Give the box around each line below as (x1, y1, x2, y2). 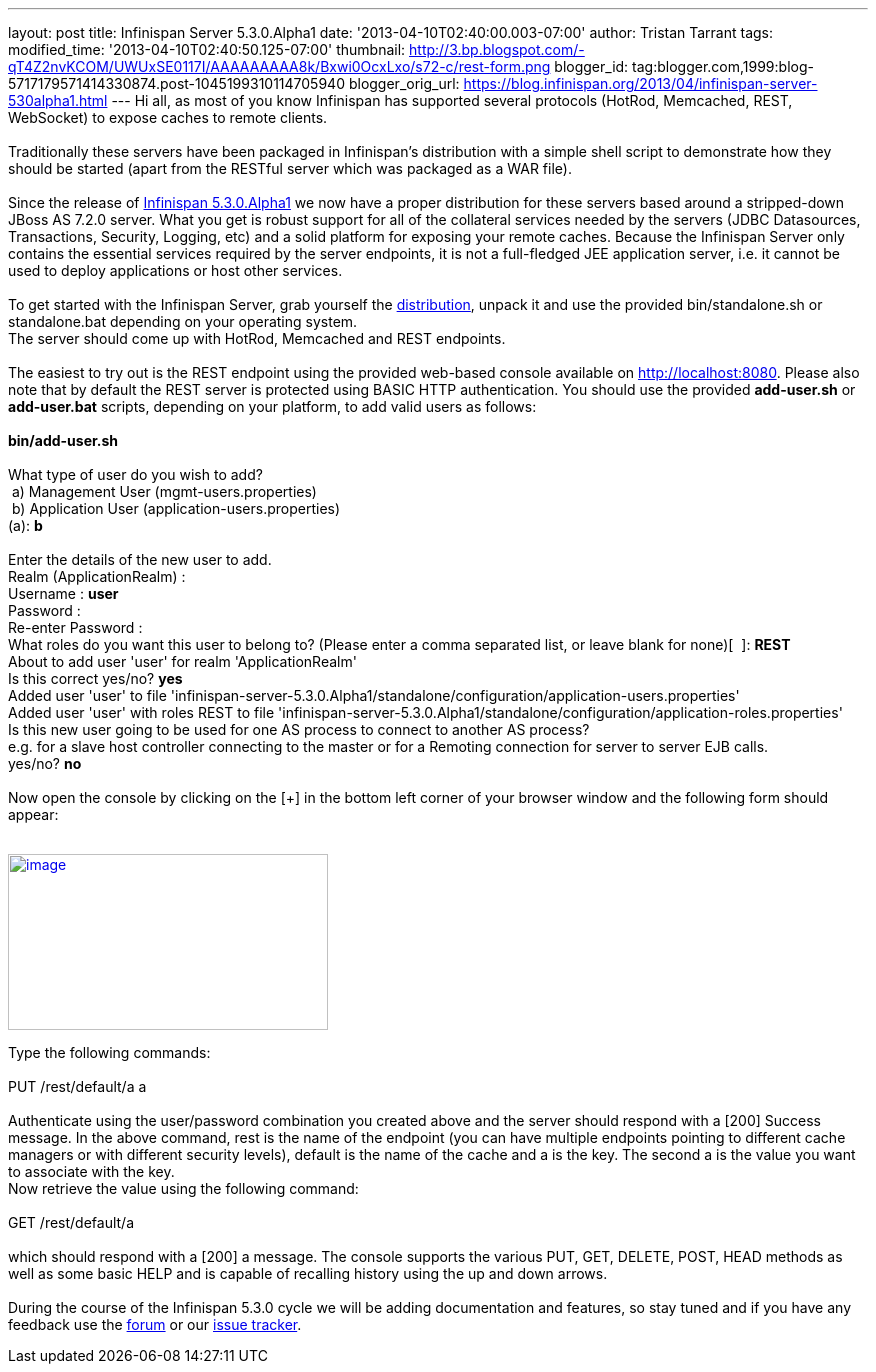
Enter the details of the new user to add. (8, 551, 272, 568)
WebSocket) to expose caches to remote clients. (8, 109, 328, 126)
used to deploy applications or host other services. (8, 262, 343, 279)
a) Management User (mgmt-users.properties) (11, 483, 317, 500)
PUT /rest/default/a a (8, 1078, 147, 1095)
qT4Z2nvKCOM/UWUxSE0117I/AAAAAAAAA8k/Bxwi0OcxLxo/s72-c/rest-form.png (8, 58, 551, 75)
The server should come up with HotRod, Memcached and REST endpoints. (8, 330, 506, 347)
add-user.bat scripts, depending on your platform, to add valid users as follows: (8, 398, 537, 415)
